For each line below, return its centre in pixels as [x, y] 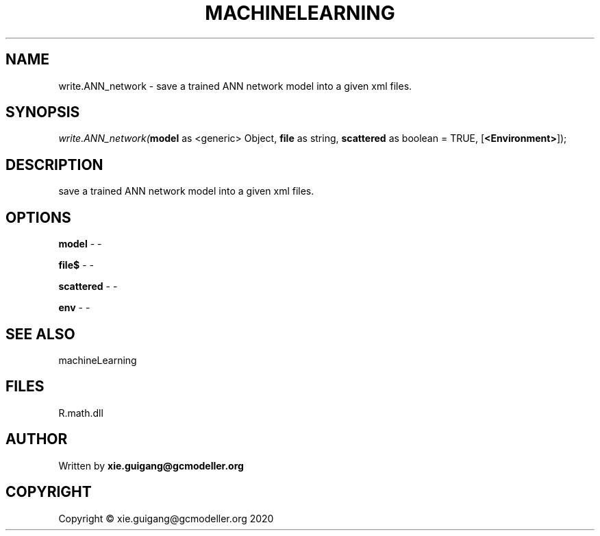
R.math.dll [81, 413]
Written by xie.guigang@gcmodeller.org [151, 465]
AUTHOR [37, 439]
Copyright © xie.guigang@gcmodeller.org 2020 [166, 518]
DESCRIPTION [54, 165]
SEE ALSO [40, 334]
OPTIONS [38, 217]
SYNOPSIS [43, 112]
